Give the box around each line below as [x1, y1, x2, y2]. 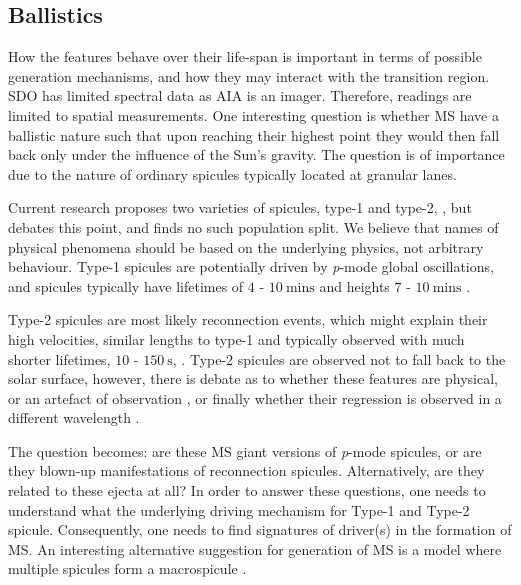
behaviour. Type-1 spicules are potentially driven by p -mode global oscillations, [8, 256, 494, 277]
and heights [319, 275, 390, 296]
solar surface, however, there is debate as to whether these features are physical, [8, 368, 498, 389]
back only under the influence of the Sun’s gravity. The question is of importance [8, 144, 505, 165]
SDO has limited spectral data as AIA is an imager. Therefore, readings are [8, 85, 472, 106]
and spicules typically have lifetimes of [8, 275, 244, 296]
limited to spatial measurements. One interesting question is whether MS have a [8, 104, 499, 125]
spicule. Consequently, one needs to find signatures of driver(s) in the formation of [8, 519, 512, 540]
